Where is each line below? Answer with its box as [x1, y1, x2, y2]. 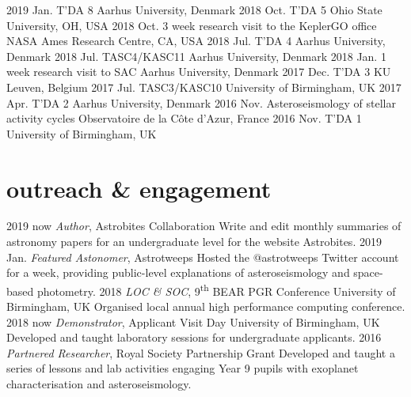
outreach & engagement [6, 172, 272, 204]
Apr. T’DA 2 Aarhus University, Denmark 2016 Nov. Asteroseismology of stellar [6, 94, 396, 111]
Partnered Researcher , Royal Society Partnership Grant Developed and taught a [6, 344, 395, 361]
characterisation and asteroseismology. [6, 376, 192, 392]
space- [353, 264, 383, 281]
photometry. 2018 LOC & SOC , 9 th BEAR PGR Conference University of [36, 280, 396, 299]
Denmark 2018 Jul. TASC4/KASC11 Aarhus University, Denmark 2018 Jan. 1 [6, 47, 386, 64]
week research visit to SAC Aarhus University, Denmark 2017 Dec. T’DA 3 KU [6, 63, 391, 80]
